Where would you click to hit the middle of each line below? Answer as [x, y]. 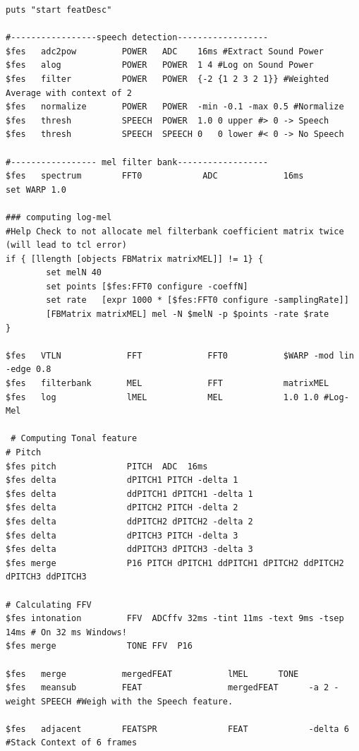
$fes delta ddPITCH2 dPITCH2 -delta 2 [129, 521]
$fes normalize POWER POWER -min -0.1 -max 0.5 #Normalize [175, 107]
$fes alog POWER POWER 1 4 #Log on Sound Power [160, 65]
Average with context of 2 [69, 93]
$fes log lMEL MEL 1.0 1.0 [162, 397]
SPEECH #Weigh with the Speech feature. [137, 701]
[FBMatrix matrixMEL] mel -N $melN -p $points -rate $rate [188, 314]
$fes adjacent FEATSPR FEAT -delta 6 [177, 729]
